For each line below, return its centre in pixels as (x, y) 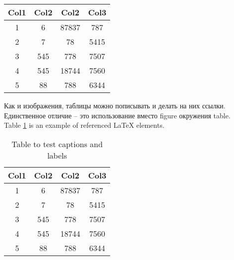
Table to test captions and (57, 144)
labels (57, 155)
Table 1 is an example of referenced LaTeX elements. (84, 125)
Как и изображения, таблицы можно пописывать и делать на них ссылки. (115, 105)
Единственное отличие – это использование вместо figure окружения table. (117, 115)
